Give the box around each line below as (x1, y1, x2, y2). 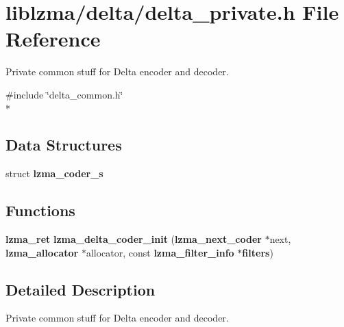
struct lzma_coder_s (5, 166, 103, 181)
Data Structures (5, 134, 122, 155)
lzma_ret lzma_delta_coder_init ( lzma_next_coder (5, 232, 262, 246)
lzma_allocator (5, 245, 79, 259)
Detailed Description (5, 278, 156, 300)
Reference (5, 25, 101, 53)
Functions (5, 200, 75, 221)
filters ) (242, 245, 273, 259)
